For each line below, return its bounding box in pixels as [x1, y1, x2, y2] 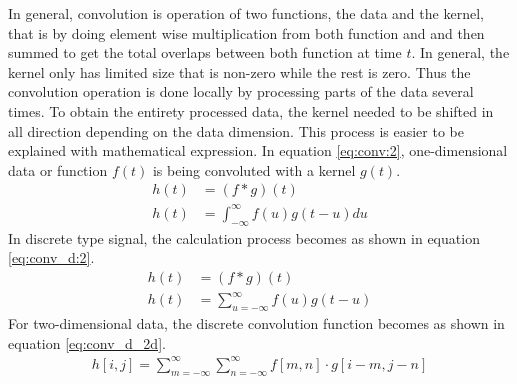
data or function [8, 159, 108, 180]
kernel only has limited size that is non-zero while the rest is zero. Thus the [8, 61, 471, 82]
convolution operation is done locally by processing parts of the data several [8, 81, 474, 102]
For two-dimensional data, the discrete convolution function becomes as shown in [8, 313, 505, 334]
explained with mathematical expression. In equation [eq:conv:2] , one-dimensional [8, 140, 508, 161]
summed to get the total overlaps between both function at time [8, 42, 402, 63]
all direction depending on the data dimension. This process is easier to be [8, 120, 464, 141]
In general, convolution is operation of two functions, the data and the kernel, [8, 3, 484, 23]
